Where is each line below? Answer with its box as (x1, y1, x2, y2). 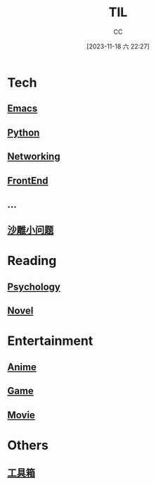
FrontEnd (7, 174, 48, 187)
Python (7, 126, 40, 138)
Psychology (7, 281, 61, 293)
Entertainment (7, 333, 93, 349)
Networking (7, 151, 61, 163)
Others (7, 437, 49, 453)
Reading (7, 253, 57, 269)
